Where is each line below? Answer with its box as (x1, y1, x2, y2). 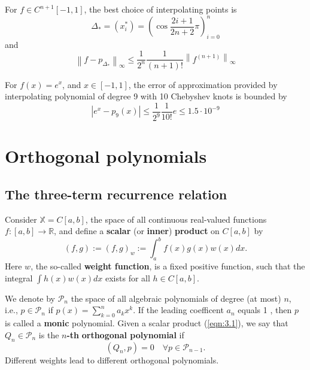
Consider (5, 213, 37, 225)
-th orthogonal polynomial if (66, 328, 184, 341)
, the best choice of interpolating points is (84, 3, 237, 15)
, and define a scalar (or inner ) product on (54, 225, 220, 237)
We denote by (5, 292, 55, 304)
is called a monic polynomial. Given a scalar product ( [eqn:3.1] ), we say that (5, 317, 288, 329)
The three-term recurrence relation (5, 184, 227, 203)
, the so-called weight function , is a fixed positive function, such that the (31, 260, 305, 272)
